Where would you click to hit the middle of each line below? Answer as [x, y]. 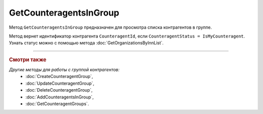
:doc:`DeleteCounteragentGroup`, [59, 90]
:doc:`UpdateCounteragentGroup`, [60, 83]
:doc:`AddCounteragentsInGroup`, [60, 97]
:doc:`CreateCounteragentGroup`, [59, 76]
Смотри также [28, 59]
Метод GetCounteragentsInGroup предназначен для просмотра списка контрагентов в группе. [110, 27]
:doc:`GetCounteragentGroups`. [57, 104]
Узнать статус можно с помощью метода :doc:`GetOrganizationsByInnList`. [86, 43]
